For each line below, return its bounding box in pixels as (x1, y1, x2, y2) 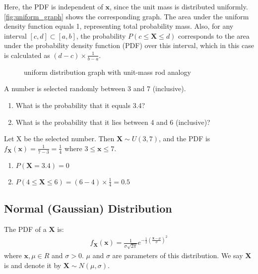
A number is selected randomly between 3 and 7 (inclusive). (4, 83, 186, 94)
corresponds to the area (178, 30, 250, 41)
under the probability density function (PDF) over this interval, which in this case (4, 40, 254, 51)
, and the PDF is (159, 133, 210, 144)
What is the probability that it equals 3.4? (15, 100, 145, 110)
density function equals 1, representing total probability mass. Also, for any (4, 21, 234, 31)
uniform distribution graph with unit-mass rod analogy (24, 66, 191, 77)
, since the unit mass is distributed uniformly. (109, 1, 248, 11)
